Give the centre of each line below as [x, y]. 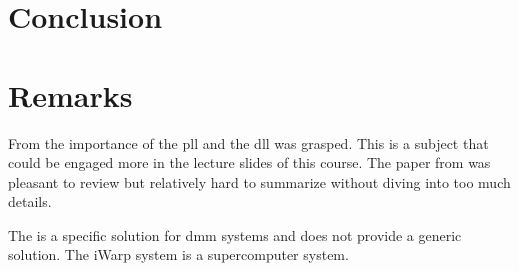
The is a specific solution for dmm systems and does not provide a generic [235, 234]
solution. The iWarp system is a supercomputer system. [178, 254]
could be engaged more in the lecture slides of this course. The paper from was [249, 162]
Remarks [70, 94]
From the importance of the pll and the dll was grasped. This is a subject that [248, 142]
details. [30, 201]
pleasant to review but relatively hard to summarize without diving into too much [259, 181]
